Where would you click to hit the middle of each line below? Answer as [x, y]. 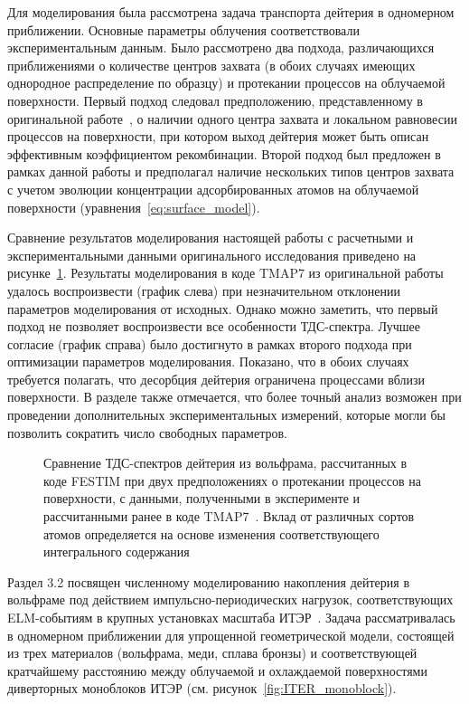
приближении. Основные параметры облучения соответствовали [183, 29]
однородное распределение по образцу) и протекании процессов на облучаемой [226, 83]
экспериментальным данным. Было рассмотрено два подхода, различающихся [221, 48]
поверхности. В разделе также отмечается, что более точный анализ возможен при [234, 397]
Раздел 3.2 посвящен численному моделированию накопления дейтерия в [209, 581]
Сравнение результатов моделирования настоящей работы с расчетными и [211, 238]
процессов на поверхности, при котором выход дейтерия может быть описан [218, 136]
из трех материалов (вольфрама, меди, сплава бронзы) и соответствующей [212, 653]
